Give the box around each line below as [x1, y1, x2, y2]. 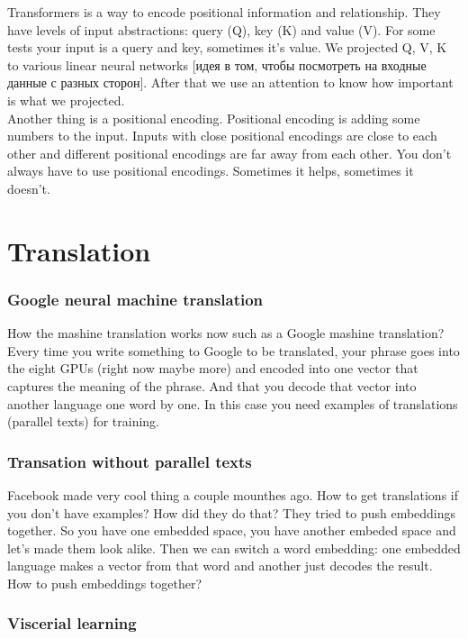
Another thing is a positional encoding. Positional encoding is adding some [7, 108, 420, 127]
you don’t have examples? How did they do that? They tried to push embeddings [7, 503, 456, 522]
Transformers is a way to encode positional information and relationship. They [7, 3, 441, 21]
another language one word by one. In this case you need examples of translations [7, 394, 458, 413]
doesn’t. [7, 178, 50, 197]
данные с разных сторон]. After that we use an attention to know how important [7, 73, 454, 92]
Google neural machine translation [7, 288, 264, 310]
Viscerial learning [7, 612, 137, 634]
